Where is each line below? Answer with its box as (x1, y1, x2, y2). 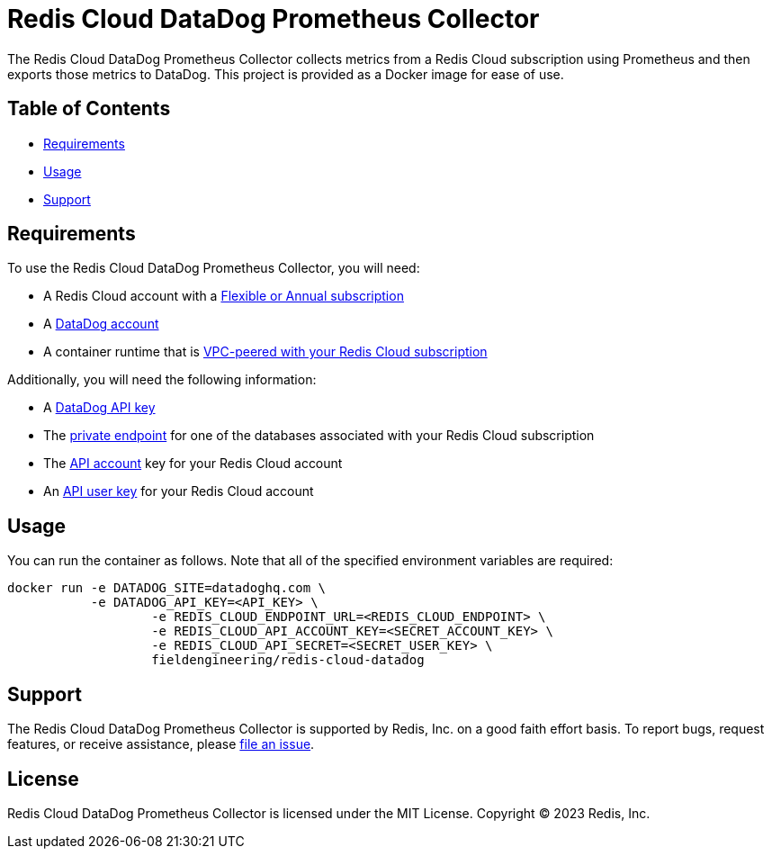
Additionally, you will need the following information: (7, 372, 317, 388)
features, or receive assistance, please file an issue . (7, 736, 315, 752)
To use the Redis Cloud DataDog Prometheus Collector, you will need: (7, 260, 420, 276)
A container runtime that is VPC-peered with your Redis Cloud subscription (43, 344, 488, 360)
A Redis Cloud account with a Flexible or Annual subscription (43, 288, 404, 304)
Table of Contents (7, 97, 171, 121)
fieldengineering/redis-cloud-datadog (151, 653, 425, 668)
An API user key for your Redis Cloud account (43, 483, 314, 500)
